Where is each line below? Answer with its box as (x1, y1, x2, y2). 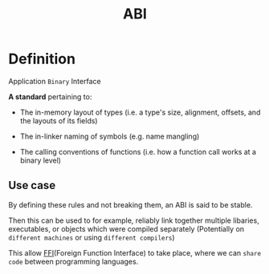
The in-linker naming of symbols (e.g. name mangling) (19, 131, 200, 141)
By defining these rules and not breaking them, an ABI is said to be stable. (8, 199, 253, 209)
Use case (8, 179, 56, 192)
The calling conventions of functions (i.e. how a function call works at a (19, 147, 257, 156)
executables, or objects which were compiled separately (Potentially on (8, 224, 245, 233)
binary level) (19, 155, 62, 165)
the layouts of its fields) (19, 115, 98, 125)
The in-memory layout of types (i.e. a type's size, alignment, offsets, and (19, 107, 261, 117)
